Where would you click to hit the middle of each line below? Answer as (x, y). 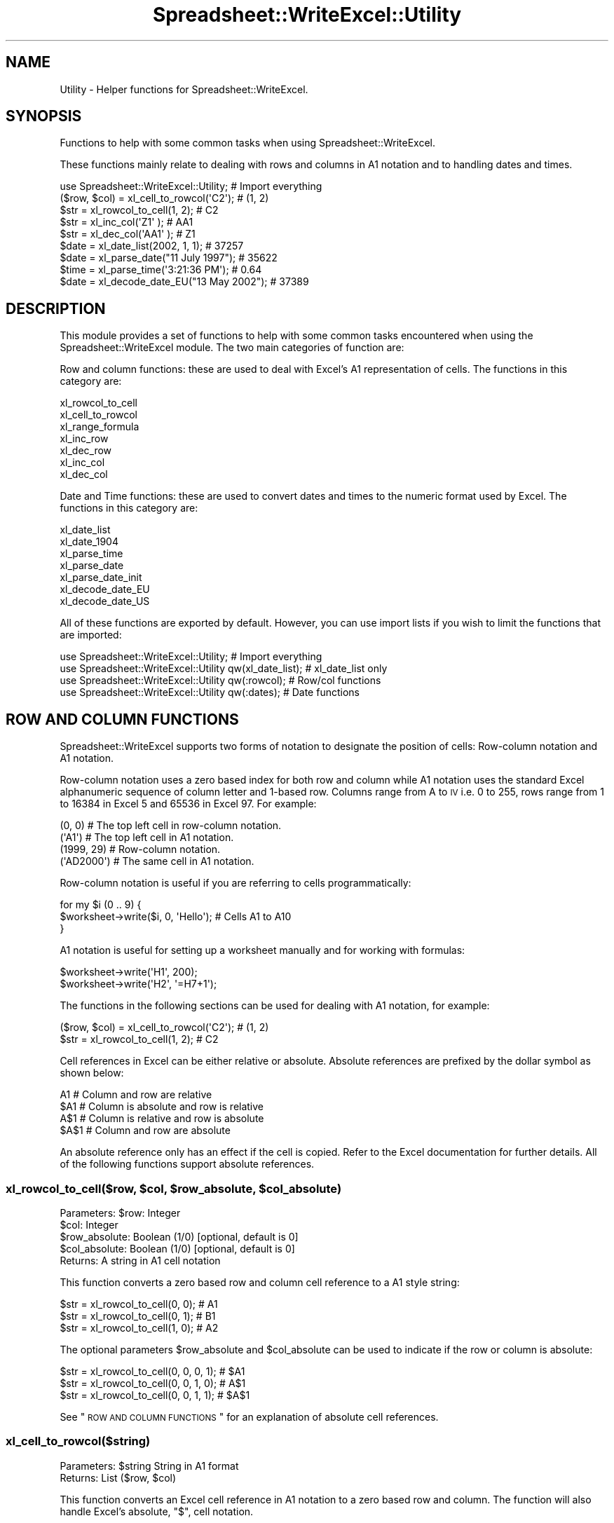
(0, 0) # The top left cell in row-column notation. (171, 826)
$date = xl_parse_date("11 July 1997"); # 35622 (169, 258)
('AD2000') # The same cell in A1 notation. (157, 861)
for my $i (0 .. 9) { (101, 905)
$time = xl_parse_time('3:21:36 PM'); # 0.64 (161, 270)
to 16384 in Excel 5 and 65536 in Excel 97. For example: (188, 804)
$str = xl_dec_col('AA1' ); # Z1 (128, 234)
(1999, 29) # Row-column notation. (140, 849)
